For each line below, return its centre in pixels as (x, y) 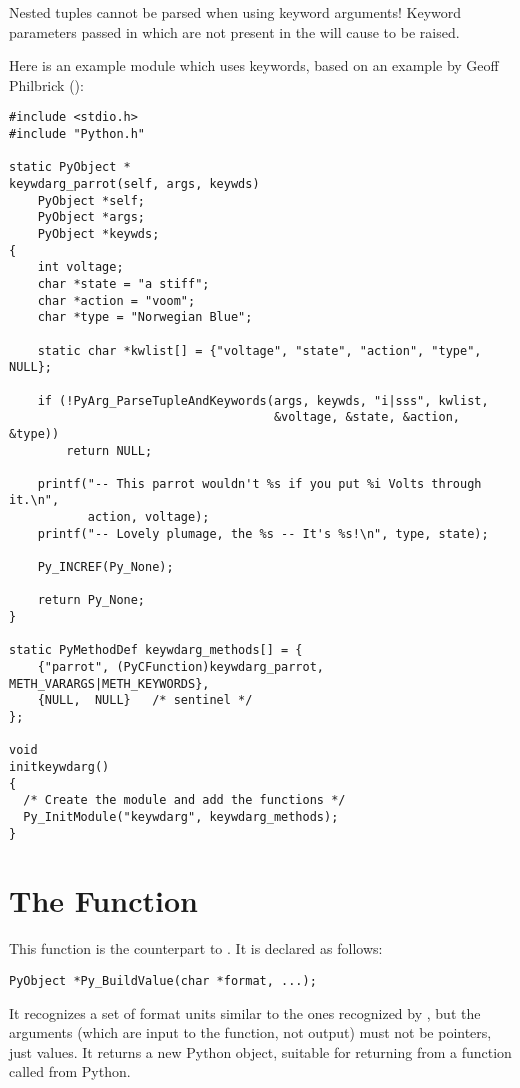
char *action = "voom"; (116, 300)
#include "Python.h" (77, 134)
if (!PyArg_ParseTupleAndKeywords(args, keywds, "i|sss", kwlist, (263, 400)
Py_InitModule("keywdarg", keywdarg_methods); (181, 816)
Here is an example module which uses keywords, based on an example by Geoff (254, 65)
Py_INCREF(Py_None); (105, 567)
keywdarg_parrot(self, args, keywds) (134, 184)
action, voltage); (148, 517)
